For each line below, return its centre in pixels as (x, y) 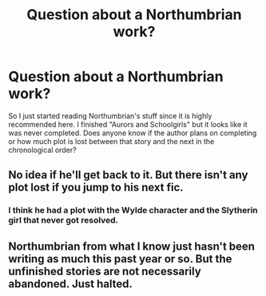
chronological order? (43, 150)
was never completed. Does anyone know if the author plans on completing (133, 133)
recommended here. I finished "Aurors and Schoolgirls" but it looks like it (128, 124)
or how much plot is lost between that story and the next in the (111, 141)
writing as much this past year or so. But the (120, 259)
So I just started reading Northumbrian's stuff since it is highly (110, 116)
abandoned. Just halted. (71, 284)
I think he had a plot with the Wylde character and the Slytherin (133, 210)
